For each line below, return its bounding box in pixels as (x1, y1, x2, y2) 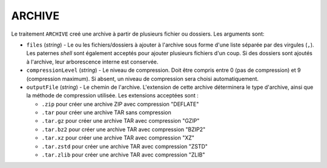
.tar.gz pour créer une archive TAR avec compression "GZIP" (41, 117, 200, 124)
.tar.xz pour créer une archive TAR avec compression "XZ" (41, 134, 195, 141)
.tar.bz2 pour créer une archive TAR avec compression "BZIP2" (41, 126, 206, 133)
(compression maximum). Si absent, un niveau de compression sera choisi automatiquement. (26, 75, 259, 82)
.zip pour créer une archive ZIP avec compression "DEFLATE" (41, 100, 199, 108)
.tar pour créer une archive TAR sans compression (41, 109, 172, 116)
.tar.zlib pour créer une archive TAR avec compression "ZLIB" (41, 151, 205, 158)
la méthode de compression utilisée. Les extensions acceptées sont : (26, 92, 199, 99)
